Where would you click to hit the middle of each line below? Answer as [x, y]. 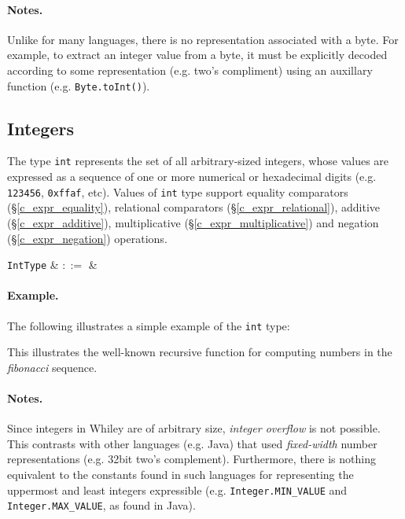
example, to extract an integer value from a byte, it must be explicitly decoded [197, 55]
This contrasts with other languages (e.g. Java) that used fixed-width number [192, 443]
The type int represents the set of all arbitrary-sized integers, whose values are [198, 161]
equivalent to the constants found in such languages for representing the [180, 474]
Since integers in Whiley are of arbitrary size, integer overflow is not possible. [194, 428]
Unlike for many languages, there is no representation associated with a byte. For [203, 39]
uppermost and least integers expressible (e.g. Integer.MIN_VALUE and [177, 490]
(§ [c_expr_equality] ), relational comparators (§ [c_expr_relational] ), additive [194, 207]
